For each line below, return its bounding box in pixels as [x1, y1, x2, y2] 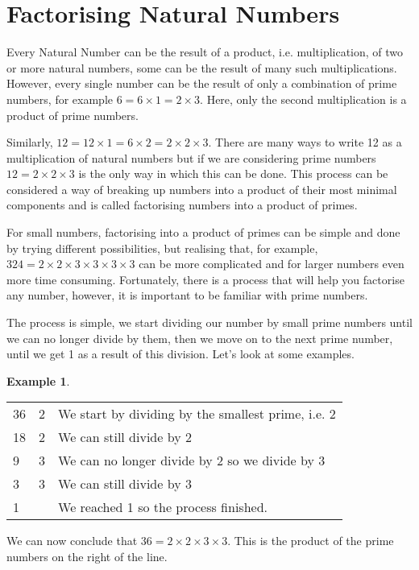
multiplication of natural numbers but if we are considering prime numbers [6, 149, 376, 166]
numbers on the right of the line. [6, 548, 168, 564]
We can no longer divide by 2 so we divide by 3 [58, 451, 326, 470]
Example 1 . [6, 372, 70, 389]
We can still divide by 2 [58, 427, 192, 447]
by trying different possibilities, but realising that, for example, [6, 239, 318, 256]
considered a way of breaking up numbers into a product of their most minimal [6, 180, 397, 197]
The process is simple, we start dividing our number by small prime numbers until [6, 314, 413, 331]
